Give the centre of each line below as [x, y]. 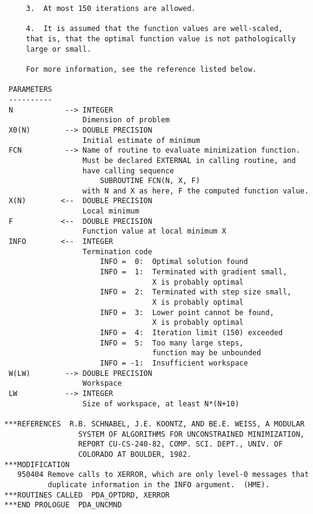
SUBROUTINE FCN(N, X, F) [150, 181]
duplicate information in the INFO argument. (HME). [159, 484]
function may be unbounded [207, 353]
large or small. [59, 49]
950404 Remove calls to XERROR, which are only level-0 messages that [163, 475]
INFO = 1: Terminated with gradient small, [194, 272]
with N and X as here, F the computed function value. [196, 191]
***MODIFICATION [37, 464]
